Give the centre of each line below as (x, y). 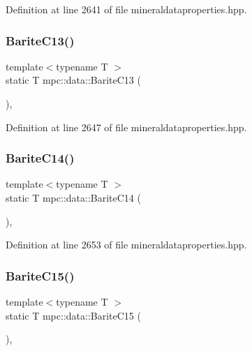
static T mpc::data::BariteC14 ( (73, 197)
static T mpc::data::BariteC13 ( (73, 80)
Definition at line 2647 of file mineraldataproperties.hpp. (126, 127)
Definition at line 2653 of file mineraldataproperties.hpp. (126, 245)
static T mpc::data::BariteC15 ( (73, 315)
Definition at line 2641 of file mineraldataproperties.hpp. (126, 9)
